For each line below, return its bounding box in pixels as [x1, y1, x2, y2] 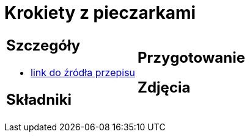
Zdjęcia [138, 78, 191, 96]
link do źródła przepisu [31, 66, 136, 79]
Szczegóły [6, 36, 81, 54]
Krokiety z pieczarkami [4, 2, 196, 23]
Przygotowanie [138, 48, 245, 66]
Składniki [6, 90, 72, 108]
